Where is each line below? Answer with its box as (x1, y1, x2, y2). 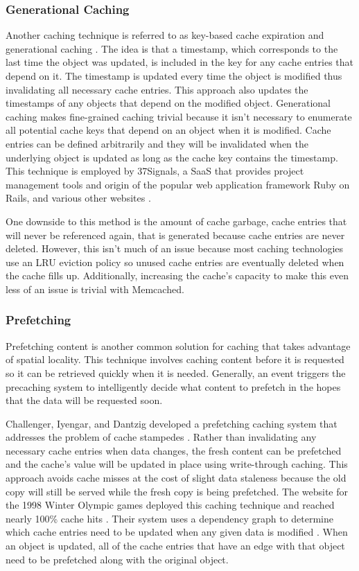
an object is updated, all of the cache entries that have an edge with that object (6, 538, 345, 553)
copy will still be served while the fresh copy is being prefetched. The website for (6, 484, 349, 498)
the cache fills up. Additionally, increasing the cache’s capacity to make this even (6, 268, 349, 283)
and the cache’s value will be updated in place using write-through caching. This (6, 457, 348, 471)
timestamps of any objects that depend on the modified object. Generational (6, 96, 331, 110)
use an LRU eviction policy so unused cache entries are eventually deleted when (6, 254, 344, 269)
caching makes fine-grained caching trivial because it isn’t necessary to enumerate (6, 109, 352, 123)
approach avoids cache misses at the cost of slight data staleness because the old (6, 471, 347, 485)
